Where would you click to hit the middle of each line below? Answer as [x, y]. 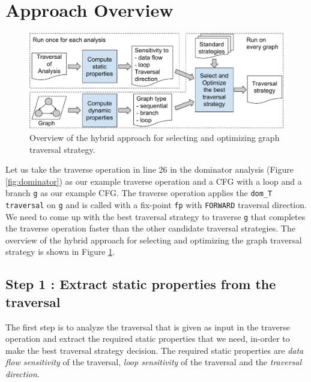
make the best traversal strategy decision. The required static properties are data [155, 350]
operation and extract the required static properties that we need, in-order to [148, 339]
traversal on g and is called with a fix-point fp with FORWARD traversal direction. [156, 204]
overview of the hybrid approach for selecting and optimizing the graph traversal [154, 240]
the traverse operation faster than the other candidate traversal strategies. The [150, 228]
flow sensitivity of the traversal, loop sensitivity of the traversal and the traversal [153, 362]
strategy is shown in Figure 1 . [60, 252]
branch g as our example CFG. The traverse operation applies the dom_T [139, 193]
